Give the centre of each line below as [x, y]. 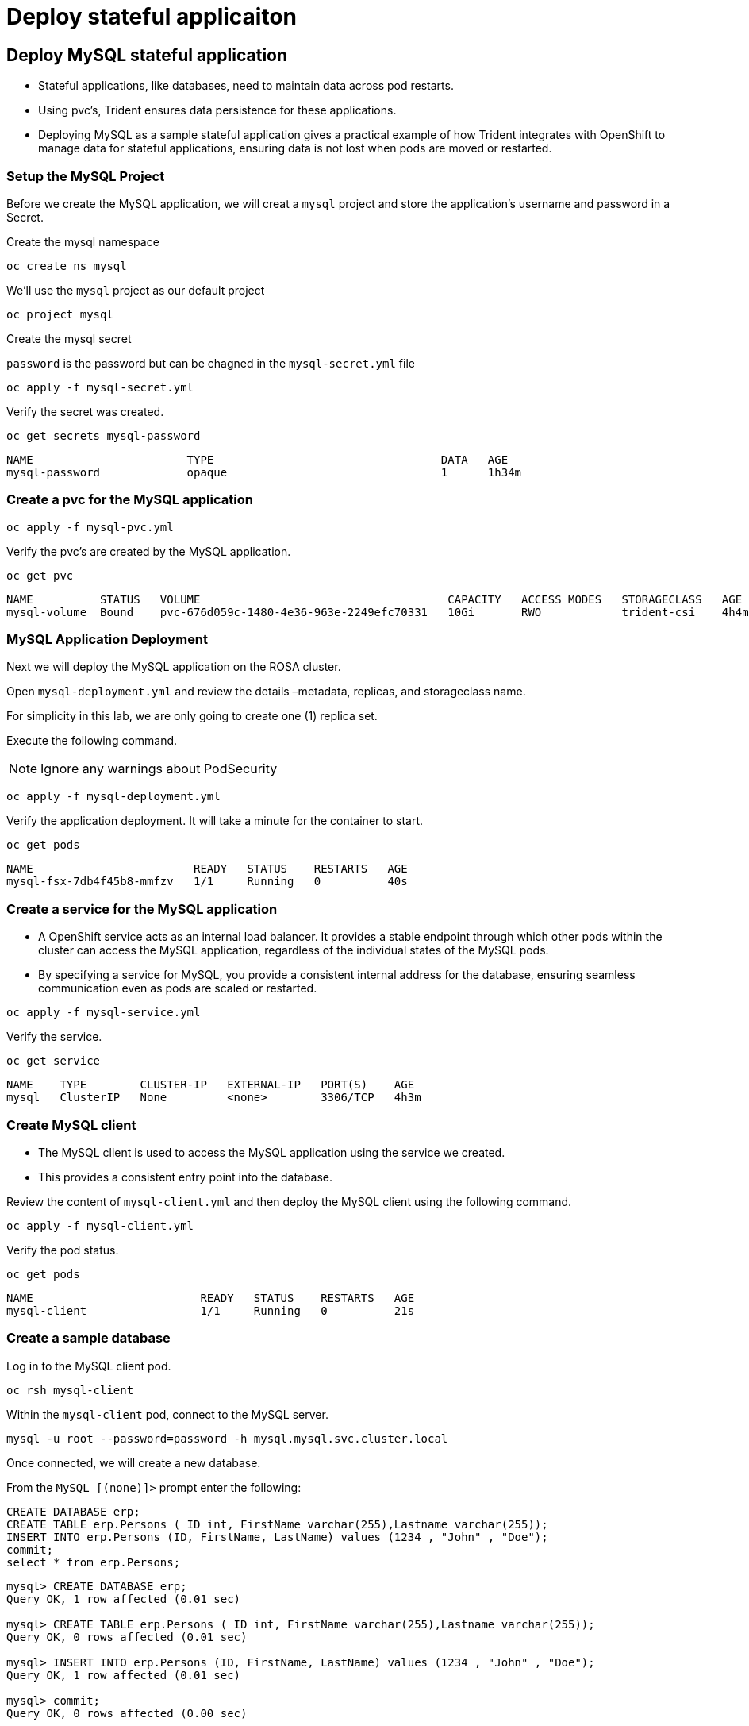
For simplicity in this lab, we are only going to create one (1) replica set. [192, 716]
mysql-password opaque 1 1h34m [264, 472]
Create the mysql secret [69, 338]
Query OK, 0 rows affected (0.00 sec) [127, 1713]
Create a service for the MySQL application [142, 909]
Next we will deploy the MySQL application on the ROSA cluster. [174, 667]
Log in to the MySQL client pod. [89, 1366]
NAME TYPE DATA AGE [257, 459]
